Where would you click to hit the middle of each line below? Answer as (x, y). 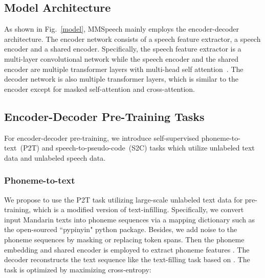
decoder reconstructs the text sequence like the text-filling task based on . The (127, 259)
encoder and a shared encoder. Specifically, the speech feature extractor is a (123, 49)
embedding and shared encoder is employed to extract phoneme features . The (127, 249)
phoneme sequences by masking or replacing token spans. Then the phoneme (124, 239)
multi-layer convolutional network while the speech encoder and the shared (122, 58)
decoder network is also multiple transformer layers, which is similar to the (122, 79)
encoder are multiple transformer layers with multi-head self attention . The (124, 69)
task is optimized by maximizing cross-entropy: (78, 269)
